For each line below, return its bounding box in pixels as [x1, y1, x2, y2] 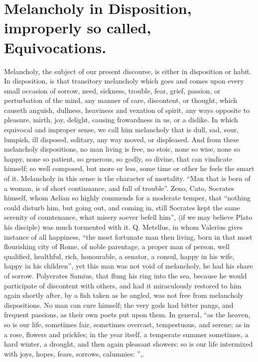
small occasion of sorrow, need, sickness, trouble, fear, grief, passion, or [4, 85, 221, 95]
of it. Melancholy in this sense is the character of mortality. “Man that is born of [4, 173, 251, 183]
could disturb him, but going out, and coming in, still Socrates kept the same [4, 202, 240, 212]
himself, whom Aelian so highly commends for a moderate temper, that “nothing [4, 192, 251, 203]
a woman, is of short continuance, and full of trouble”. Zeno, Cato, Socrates [4, 182, 234, 193]
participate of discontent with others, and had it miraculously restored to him [4, 280, 242, 290]
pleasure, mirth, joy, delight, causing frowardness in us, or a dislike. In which [4, 114, 238, 125]
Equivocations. [4, 37, 107, 57]
